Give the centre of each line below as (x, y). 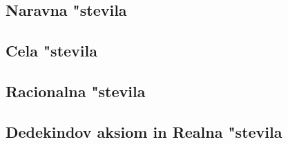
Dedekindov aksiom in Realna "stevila (144, 131)
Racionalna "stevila (76, 91)
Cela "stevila (51, 51)
